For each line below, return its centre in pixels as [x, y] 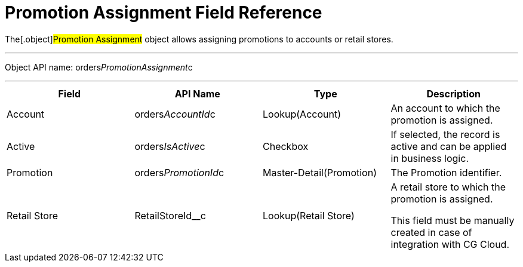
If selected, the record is [445, 134]
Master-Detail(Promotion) [320, 172]
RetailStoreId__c [170, 215]
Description [453, 93]
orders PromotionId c [179, 172]
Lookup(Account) [302, 114]
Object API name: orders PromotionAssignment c [99, 67]
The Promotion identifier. [446, 172]
